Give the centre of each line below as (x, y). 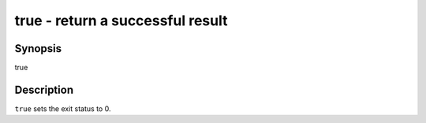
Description (44, 89)
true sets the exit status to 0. (63, 108)
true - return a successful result (121, 20)
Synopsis (38, 48)
